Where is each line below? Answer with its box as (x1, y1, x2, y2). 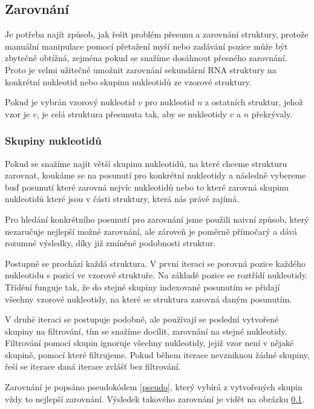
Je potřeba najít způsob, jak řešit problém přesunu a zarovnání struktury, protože (5, 28, 309, 41)
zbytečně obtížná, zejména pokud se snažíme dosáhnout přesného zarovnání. (5, 51, 287, 64)
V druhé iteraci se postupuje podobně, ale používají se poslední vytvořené (5, 313, 279, 326)
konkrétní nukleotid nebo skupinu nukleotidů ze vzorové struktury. (5, 75, 252, 88)
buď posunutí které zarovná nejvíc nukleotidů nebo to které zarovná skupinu (5, 180, 289, 193)
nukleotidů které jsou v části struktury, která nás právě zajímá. (5, 192, 240, 205)
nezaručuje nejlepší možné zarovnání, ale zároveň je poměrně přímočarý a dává (5, 224, 297, 237)
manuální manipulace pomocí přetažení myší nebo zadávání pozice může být (5, 39, 288, 52)
